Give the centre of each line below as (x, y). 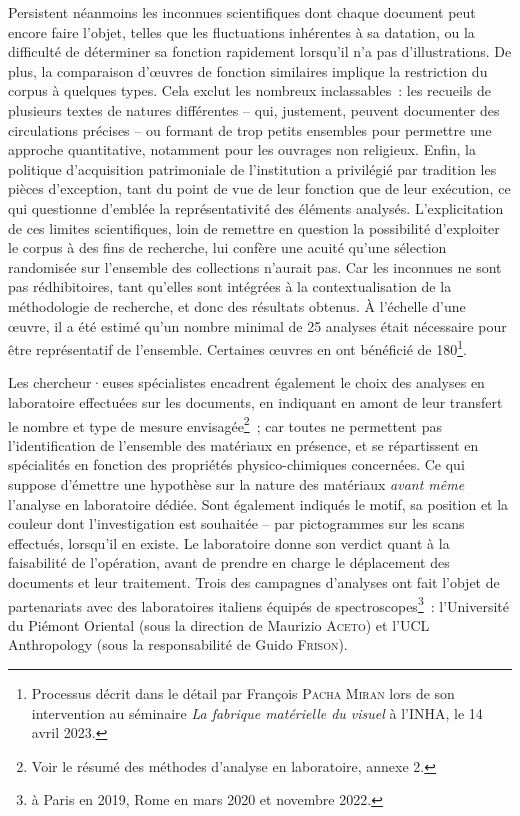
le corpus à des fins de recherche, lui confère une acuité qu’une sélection (227, 247)
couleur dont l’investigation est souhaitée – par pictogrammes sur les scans (236, 523)
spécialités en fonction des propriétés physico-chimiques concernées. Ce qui (236, 464)
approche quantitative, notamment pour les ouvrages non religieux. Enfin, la (242, 149)
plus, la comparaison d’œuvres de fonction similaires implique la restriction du (248, 70)
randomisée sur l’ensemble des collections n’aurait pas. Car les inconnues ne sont (255, 266)
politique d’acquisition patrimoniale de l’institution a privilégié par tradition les (252, 168)
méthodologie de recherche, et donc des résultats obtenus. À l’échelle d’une (237, 305)
